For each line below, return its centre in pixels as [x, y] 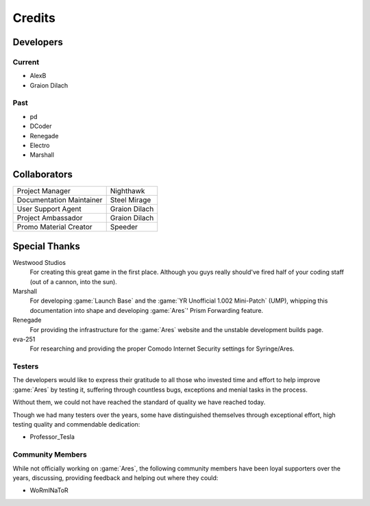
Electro [40, 146]
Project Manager [44, 191]
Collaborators [43, 175]
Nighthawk [127, 191]
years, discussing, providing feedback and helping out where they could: [115, 478]
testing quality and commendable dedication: [76, 425]
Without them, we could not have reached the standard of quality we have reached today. [139, 402]
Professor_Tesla [52, 437]
